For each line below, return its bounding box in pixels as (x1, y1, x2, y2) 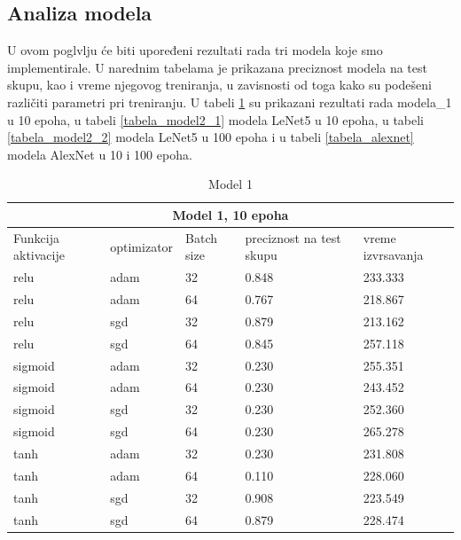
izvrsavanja (363, 246, 424, 264)
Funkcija (13, 228, 59, 247)
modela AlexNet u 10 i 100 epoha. (7, 145, 192, 163)
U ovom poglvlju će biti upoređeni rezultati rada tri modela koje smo (7, 41, 383, 59)
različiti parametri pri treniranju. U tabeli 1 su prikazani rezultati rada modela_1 (7, 92, 452, 111)
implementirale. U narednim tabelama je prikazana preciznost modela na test (7, 58, 427, 76)
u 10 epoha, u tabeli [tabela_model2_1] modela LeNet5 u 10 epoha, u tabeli (7, 110, 425, 129)
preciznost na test (245, 228, 341, 247)
